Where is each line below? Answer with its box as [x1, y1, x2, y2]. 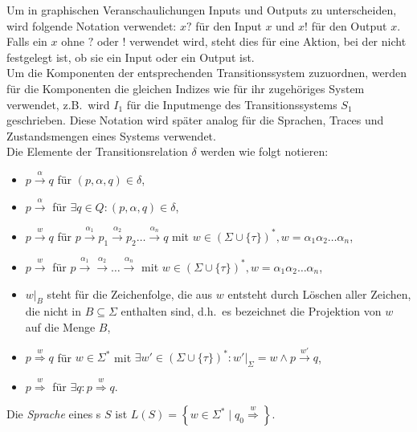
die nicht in [25, 303, 82, 320]
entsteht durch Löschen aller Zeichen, [227, 285, 411, 302]
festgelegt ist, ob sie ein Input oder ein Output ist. [6, 48, 255, 65]
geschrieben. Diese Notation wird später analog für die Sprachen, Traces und [6, 112, 384, 128]
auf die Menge [25, 318, 96, 335]
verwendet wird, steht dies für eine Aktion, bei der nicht [129, 33, 407, 50]
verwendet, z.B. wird [6, 96, 110, 112]
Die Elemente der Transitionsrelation [6, 143, 188, 160]
